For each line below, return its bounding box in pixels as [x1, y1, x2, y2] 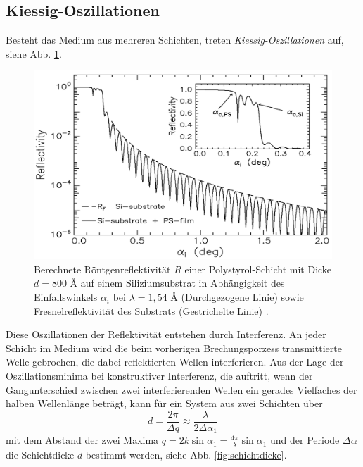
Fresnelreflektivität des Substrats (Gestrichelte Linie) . [34, 303, 269, 318]
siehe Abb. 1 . [6, 46, 62, 61]
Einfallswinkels [34, 289, 98, 304]
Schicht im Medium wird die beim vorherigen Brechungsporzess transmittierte [6, 340, 342, 355]
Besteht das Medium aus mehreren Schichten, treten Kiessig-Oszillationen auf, [6, 32, 344, 47]
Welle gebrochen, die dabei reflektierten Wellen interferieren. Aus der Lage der [6, 354, 344, 369]
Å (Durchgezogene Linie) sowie [170, 289, 304, 304]
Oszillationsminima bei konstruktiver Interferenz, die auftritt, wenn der [6, 368, 313, 383]
